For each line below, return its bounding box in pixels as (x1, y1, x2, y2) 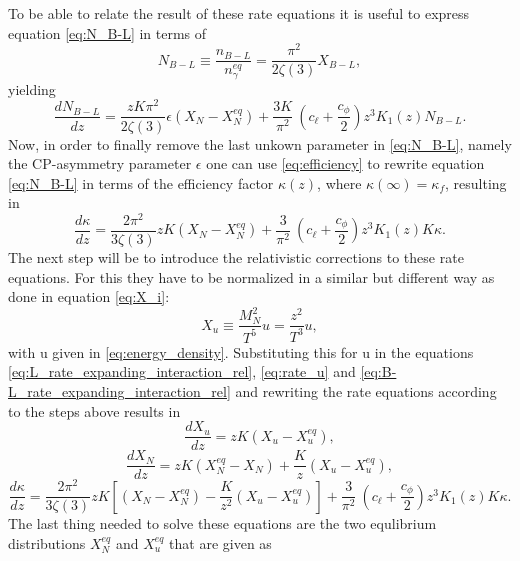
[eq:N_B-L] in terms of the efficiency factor (8, 172, 274, 193)
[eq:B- (360, 361, 397, 382)
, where (317, 172, 362, 193)
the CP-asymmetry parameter (8, 153, 192, 174)
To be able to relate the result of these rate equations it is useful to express (8, 3, 470, 23)
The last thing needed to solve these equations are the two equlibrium (8, 513, 437, 534)
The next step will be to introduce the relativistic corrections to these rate (8, 247, 464, 268)
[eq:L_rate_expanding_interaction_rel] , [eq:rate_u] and (8, 361, 356, 382)
